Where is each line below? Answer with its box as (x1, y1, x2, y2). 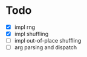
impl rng (14, 23, 36, 31)
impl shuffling (14, 31, 49, 37)
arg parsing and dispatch (14, 44, 77, 51)
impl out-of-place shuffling (14, 37, 82, 44)
